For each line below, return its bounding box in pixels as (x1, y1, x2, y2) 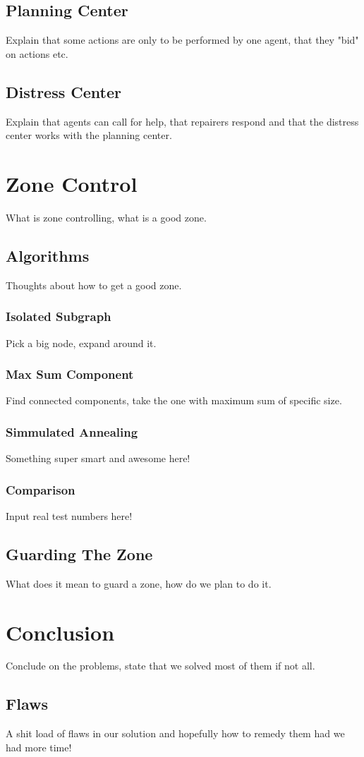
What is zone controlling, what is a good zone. (6, 210, 207, 224)
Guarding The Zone (6, 543, 153, 564)
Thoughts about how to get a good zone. (6, 277, 182, 292)
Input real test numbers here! (6, 508, 133, 523)
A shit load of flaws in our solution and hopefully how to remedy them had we (6, 726, 345, 741)
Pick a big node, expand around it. (6, 335, 157, 350)
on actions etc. (6, 46, 68, 61)
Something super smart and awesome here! (6, 451, 190, 466)
